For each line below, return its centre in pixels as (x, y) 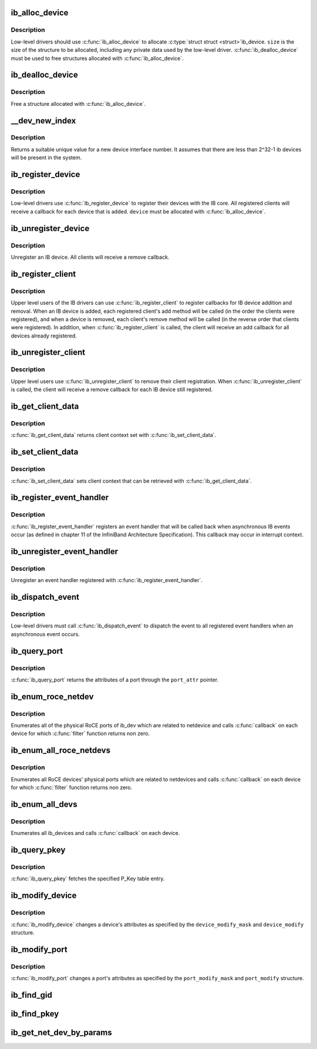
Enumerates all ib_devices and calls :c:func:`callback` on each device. (95, 833)
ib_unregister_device (50, 228)
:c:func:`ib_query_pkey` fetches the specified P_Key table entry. (88, 878)
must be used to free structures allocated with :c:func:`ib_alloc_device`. (97, 58)
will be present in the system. (46, 158)
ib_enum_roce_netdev (52, 696)
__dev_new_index (43, 121)
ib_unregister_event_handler (65, 551)
